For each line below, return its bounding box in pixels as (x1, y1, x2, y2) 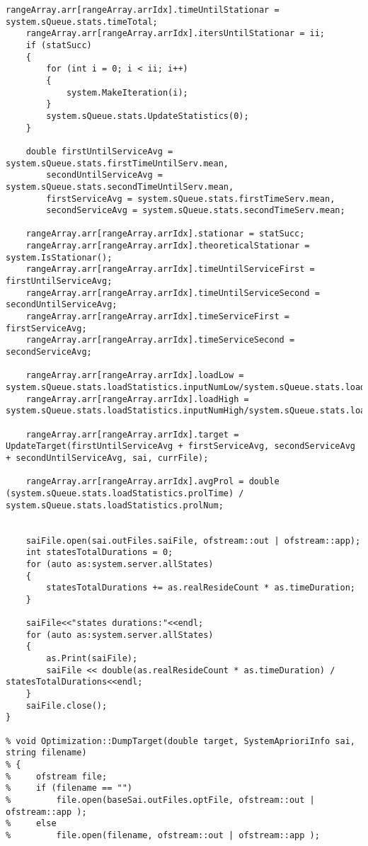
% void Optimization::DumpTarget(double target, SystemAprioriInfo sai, (6, 736, 355, 746)
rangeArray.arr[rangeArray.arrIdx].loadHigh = (25, 394, 249, 404)
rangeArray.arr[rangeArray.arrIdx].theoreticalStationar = (25, 241, 310, 251)
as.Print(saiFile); (46, 653, 138, 664)
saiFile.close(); (25, 700, 108, 711)
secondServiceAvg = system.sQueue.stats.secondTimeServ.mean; (46, 205, 345, 216)
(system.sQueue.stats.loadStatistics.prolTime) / (6, 488, 244, 498)
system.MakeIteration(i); (66, 87, 188, 98)
